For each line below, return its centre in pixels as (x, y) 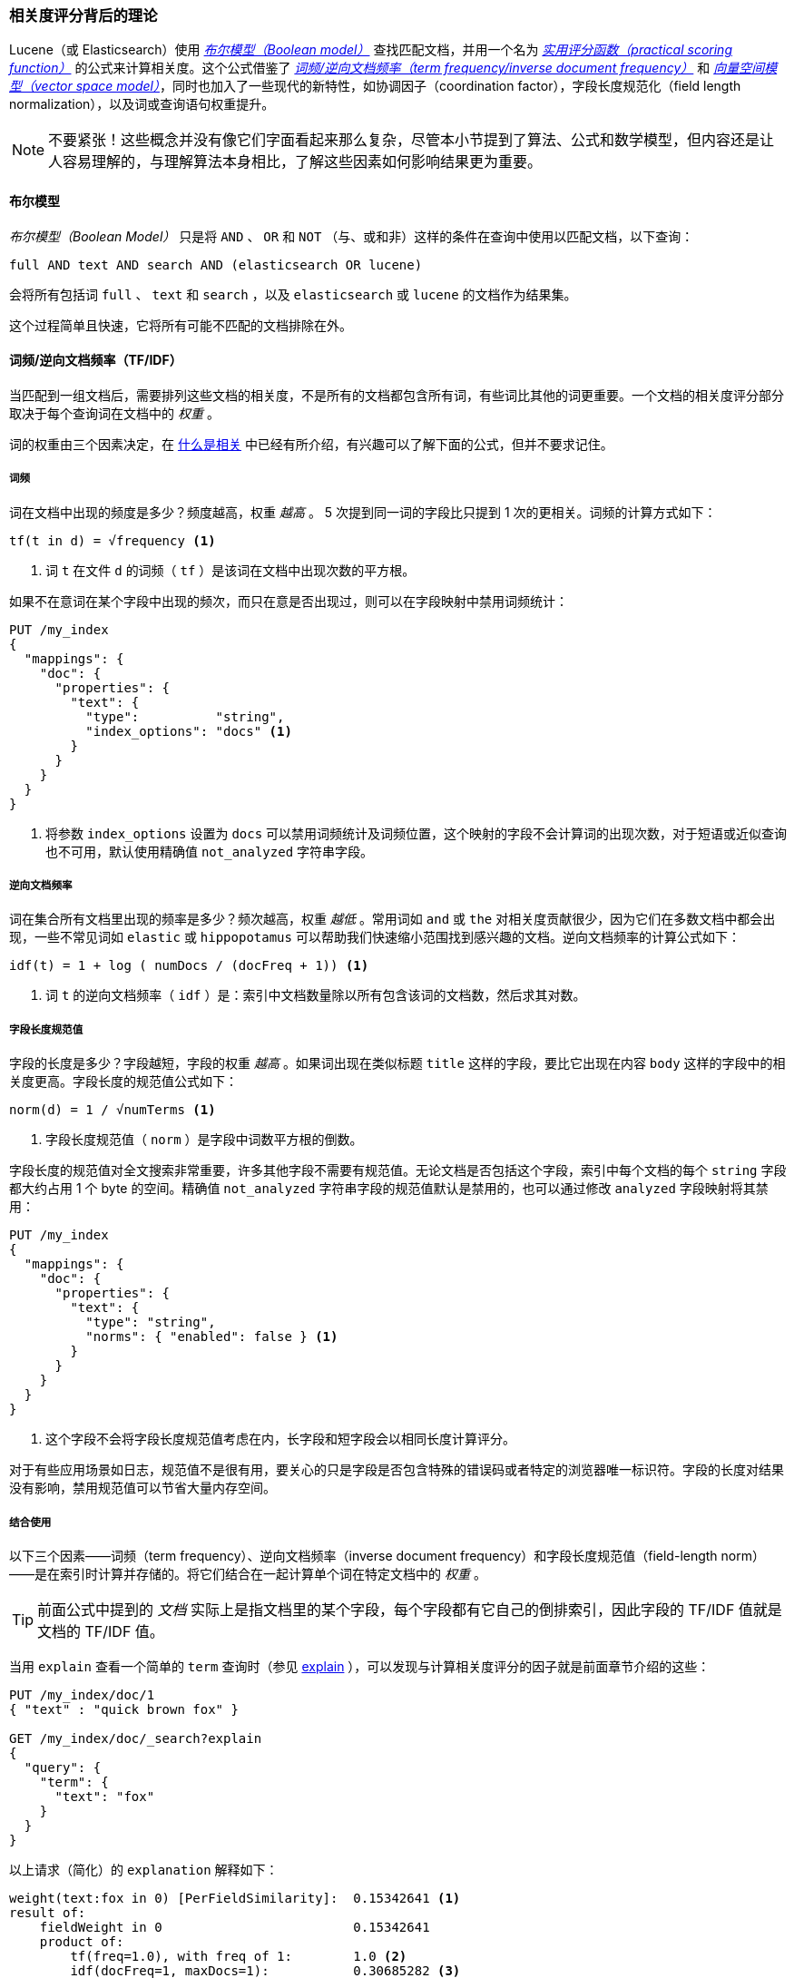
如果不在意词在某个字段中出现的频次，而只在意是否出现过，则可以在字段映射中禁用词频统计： (289, 601)
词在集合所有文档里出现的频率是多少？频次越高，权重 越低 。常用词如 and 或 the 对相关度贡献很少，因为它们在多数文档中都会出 (392, 919)
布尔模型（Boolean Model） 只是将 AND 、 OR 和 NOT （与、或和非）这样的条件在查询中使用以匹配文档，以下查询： (352, 236)
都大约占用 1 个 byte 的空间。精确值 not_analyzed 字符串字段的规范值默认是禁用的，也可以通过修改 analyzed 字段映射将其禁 (389, 1189)
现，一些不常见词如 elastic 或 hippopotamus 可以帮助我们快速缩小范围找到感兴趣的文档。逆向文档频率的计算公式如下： (375, 937)
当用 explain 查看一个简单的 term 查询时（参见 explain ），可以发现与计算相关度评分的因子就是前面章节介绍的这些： (360, 1666)
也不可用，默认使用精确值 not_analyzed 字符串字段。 (210, 851)
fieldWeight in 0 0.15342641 (235, 1927)
